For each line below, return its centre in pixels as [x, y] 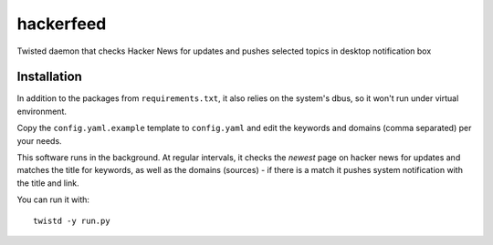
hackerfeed [62, 24]
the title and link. [48, 183]
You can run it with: [53, 199]
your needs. [40, 140]
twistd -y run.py [72, 220]
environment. [42, 111]
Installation [49, 77]
